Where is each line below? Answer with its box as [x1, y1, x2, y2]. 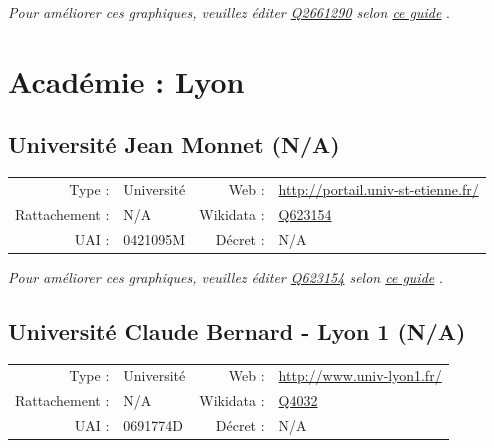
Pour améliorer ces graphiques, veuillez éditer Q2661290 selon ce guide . [8, 2, 450, 22]
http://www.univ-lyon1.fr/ [278, 365, 442, 386]
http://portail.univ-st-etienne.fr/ [278, 178, 479, 199]
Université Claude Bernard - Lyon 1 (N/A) [8, 315, 466, 346]
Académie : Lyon [8, 60, 245, 101]
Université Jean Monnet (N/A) [8, 129, 340, 160]
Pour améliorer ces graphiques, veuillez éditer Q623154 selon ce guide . [8, 266, 443, 287]
